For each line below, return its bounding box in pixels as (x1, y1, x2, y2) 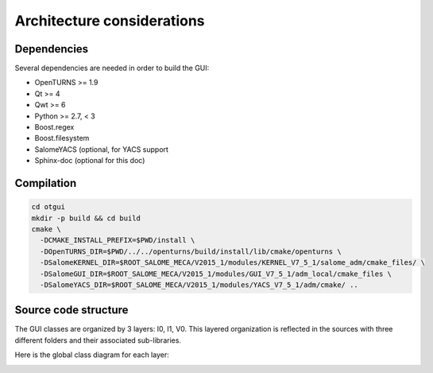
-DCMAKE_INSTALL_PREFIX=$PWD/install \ (40, 235, 195, 245)
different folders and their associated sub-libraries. (14, 335, 182, 345)
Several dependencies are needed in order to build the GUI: (14, 64, 210, 73)
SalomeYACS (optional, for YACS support (34, 144, 168, 154)
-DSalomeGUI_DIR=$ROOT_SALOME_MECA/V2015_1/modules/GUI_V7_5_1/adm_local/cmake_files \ (40, 269, 392, 278)
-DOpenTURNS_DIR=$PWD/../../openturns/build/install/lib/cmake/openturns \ (40, 247, 342, 256)
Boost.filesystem (34, 134, 90, 143)
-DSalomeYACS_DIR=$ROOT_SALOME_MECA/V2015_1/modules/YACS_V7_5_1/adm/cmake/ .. (40, 280, 359, 289)
